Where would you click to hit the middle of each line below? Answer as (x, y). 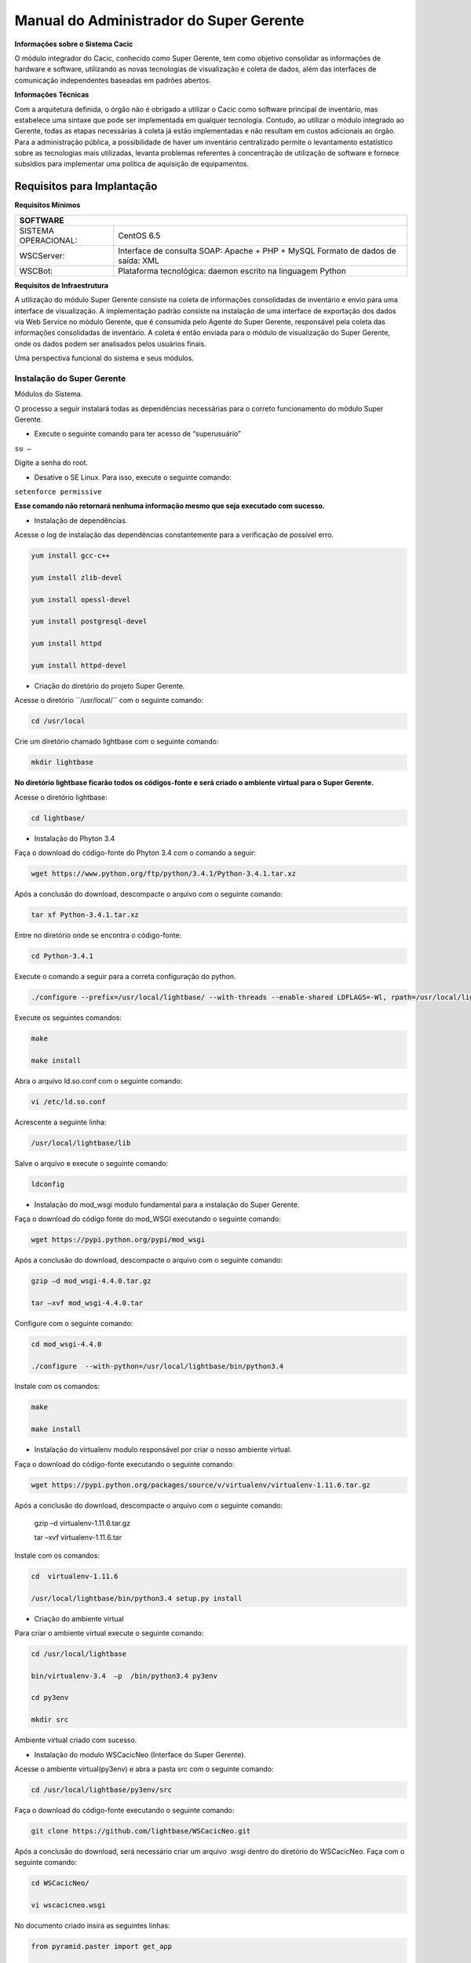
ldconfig (48, 1184)
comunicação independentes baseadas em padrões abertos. (113, 80)
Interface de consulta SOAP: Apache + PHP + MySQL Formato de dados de (257, 250)
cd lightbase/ (58, 818)
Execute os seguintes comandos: (68, 1018)
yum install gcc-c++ (70, 556)
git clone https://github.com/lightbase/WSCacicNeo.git (141, 1831)
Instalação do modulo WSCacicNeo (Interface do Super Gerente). (140, 1754)
